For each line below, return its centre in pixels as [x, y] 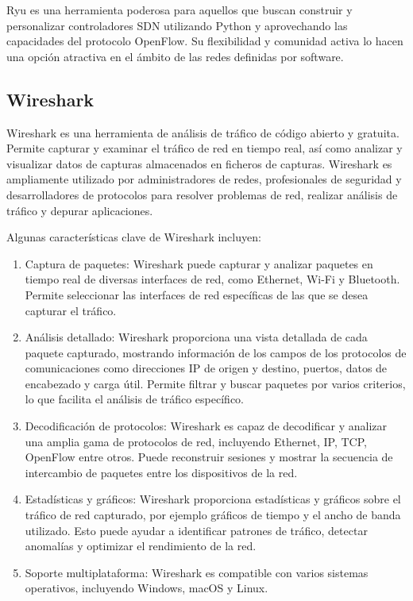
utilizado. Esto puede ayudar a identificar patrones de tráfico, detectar [196, 530]
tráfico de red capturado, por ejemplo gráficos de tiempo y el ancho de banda [213, 515]
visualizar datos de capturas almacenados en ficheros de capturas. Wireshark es [199, 163]
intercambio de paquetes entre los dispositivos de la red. [161, 472]
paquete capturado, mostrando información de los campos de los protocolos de [216, 352]
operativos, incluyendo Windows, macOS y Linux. [147, 588]
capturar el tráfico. [71, 310]
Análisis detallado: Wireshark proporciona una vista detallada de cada [196, 337]
